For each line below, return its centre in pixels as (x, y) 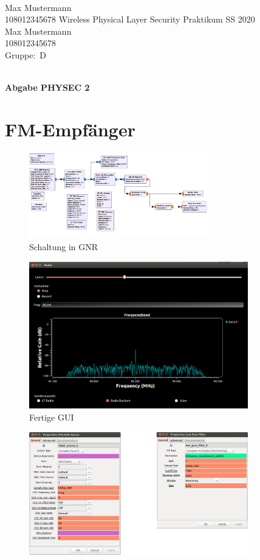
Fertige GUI (52, 417)
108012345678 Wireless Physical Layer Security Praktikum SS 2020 (130, 19)
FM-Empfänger (70, 129)
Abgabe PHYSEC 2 (47, 87)
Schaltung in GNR (64, 247)
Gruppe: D (26, 54)
